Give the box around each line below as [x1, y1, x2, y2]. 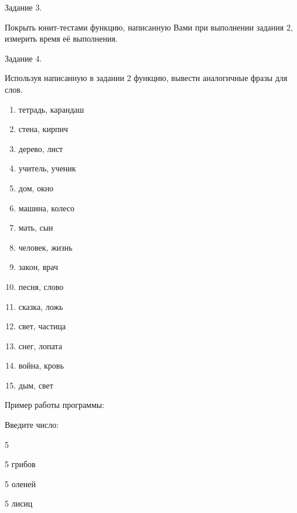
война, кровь [18, 359, 64, 372]
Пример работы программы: [5, 399, 105, 411]
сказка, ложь [18, 300, 63, 312]
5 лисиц [5, 497, 33, 509]
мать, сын [18, 221, 53, 234]
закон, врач [18, 261, 58, 273]
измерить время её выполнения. [5, 32, 118, 45]
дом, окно [18, 181, 54, 194]
